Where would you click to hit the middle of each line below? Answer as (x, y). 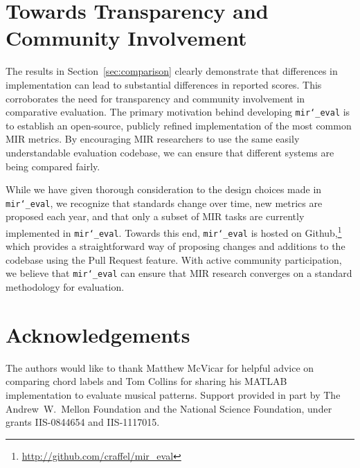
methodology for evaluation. (65, 287)
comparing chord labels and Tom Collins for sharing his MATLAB (146, 381)
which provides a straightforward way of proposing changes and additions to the (175, 246)
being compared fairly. (53, 166)
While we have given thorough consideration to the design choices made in (164, 189)
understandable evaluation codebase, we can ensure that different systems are (170, 152)
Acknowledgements (98, 334)
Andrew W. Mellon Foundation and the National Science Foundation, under (169, 408)
